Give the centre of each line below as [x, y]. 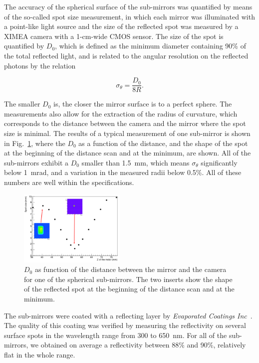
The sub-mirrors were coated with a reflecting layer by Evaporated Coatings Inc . [128, 315]
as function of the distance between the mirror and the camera [130, 269]
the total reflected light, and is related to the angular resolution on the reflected [126, 55]
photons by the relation [40, 65]
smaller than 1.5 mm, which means [135, 162]
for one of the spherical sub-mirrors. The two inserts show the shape [128, 279]
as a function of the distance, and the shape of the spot [163, 143]
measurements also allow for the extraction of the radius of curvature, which [121, 113]
